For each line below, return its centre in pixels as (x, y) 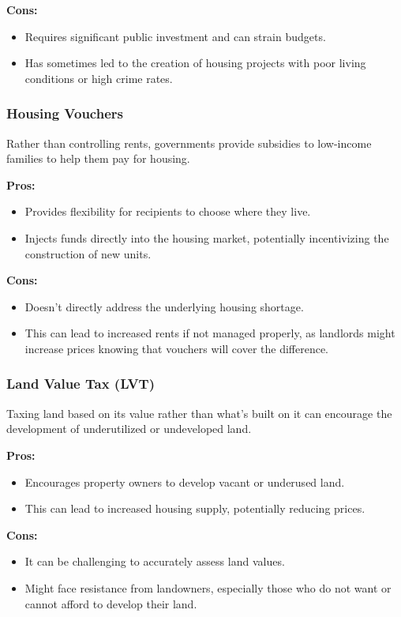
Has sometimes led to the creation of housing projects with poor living (195, 63)
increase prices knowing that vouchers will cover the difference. (177, 348)
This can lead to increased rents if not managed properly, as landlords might (210, 333)
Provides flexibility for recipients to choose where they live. (168, 211)
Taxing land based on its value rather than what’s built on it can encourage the (199, 413)
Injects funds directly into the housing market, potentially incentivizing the (207, 237)
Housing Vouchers (65, 113)
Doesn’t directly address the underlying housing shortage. (164, 306)
